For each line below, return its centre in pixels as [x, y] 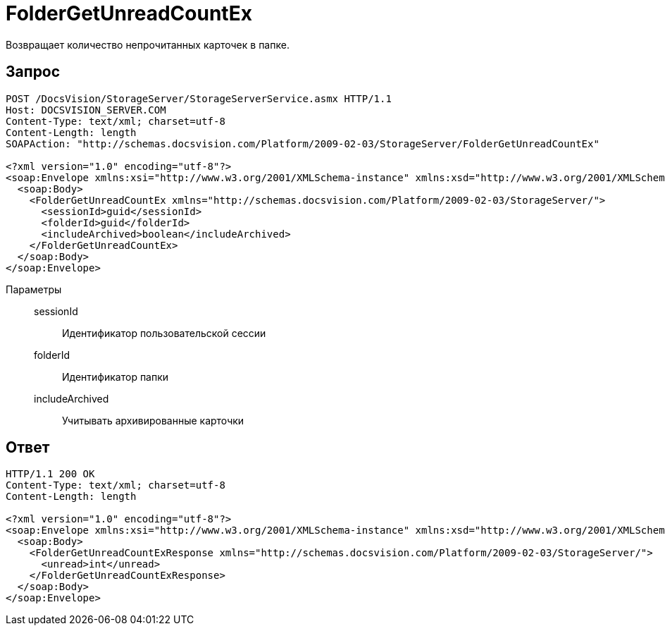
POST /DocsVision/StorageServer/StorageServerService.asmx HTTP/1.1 [199, 98]
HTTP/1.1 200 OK [50, 474]
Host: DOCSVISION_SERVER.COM [86, 110]
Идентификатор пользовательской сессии [164, 333]
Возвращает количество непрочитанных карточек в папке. [148, 44]
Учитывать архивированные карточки [153, 420]
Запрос [33, 72]
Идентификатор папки [116, 376]
